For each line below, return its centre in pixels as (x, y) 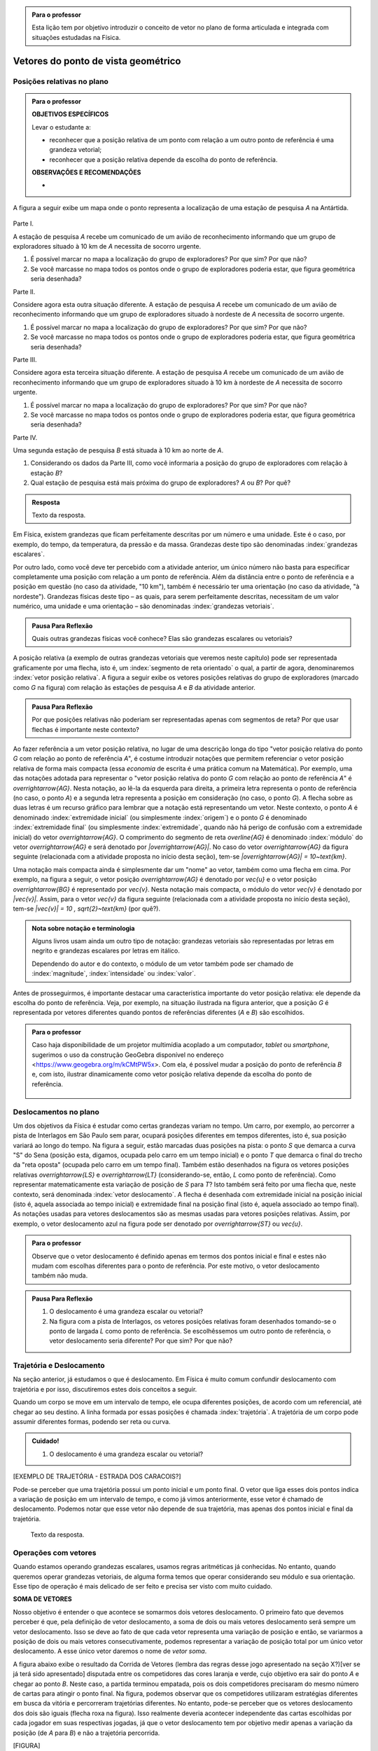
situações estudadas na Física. (76, 37)
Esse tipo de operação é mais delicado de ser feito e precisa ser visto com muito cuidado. (143, 1586)
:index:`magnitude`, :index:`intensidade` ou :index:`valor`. (114, 974)
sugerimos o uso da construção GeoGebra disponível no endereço (128, 1055)
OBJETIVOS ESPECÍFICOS (70, 114)
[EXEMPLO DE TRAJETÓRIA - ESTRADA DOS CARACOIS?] (97, 1476)
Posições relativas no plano (61, 81)
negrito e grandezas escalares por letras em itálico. (106, 951)
